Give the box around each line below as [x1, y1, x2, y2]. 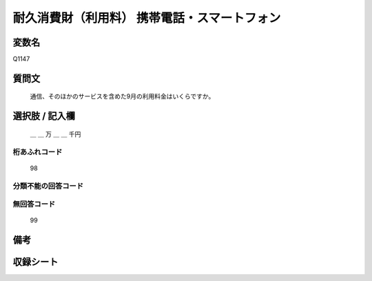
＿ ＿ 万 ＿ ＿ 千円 [30, 129, 81, 138]
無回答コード [12, 200, 56, 209]
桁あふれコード [12, 147, 63, 156]
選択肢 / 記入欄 [12, 110, 76, 122]
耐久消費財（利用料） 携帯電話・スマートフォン [12, 10, 281, 25]
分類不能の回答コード [12, 181, 84, 191]
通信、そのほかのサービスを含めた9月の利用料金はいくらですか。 [30, 92, 215, 101]
